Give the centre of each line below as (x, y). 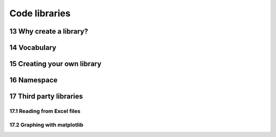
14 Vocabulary (33, 48)
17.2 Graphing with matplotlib (47, 125)
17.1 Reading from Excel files (45, 111)
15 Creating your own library (55, 64)
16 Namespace (33, 80)
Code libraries (40, 13)
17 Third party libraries (46, 97)
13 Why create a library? (49, 31)
